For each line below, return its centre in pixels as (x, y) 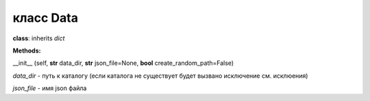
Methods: (27, 50)
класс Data (46, 18)
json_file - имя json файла (50, 88)
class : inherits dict (39, 38)
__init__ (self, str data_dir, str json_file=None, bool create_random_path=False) (123, 63)
